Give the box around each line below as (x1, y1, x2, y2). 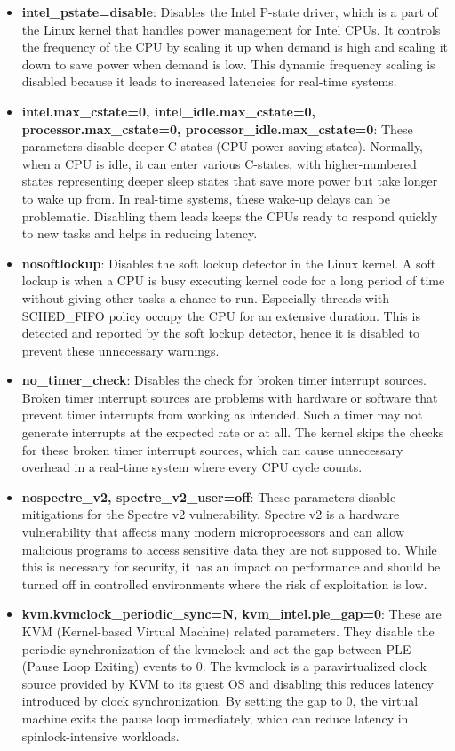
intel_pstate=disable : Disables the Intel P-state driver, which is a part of (21, 3, 438, 20)
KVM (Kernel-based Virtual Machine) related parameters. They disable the (21, 622, 435, 640)
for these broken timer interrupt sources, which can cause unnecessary (21, 440, 403, 459)
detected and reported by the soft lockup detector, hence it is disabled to (21, 324, 419, 342)
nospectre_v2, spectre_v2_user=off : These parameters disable (21, 487, 396, 506)
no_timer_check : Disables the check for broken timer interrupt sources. (21, 371, 427, 389)
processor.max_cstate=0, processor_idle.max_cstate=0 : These (21, 119, 413, 138)
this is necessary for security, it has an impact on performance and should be (21, 557, 441, 576)
